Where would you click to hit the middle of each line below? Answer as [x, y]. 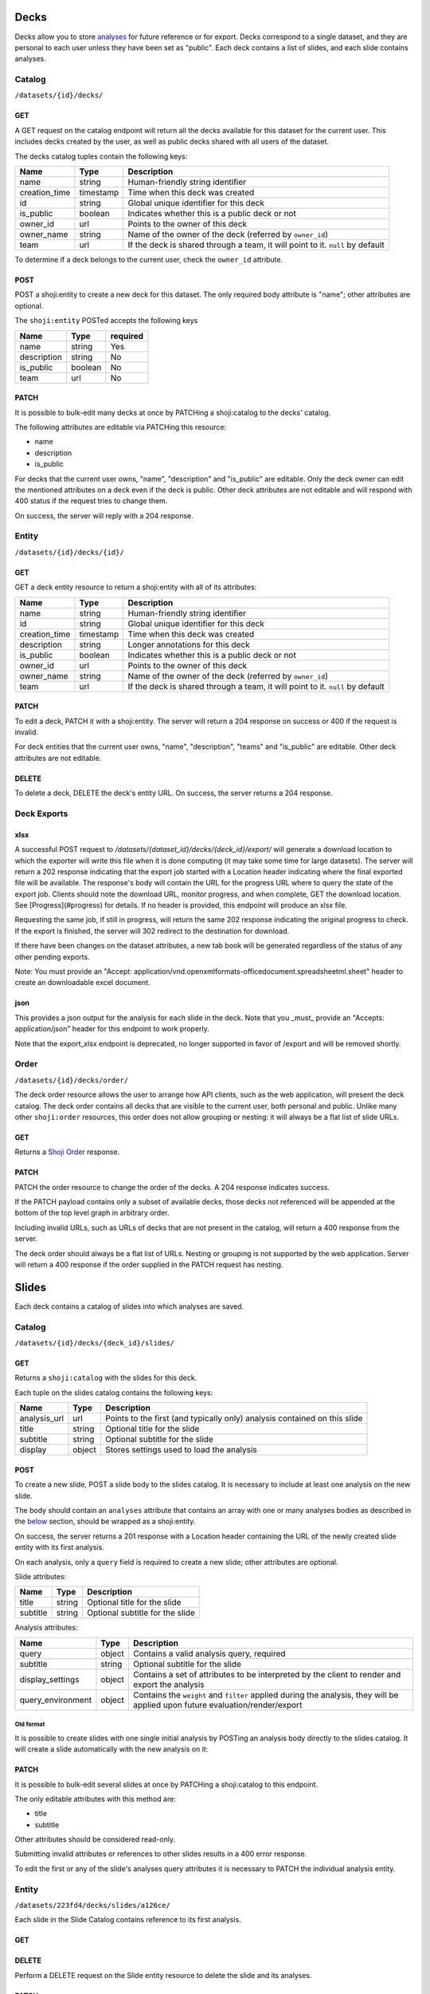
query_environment [55, 1700]
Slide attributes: [41, 1576]
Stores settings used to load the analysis [181, 1450]
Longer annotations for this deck [189, 644]
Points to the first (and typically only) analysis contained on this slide [234, 1418]
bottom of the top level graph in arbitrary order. [92, 1213]
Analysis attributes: [46, 1628]
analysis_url [41, 1418]
